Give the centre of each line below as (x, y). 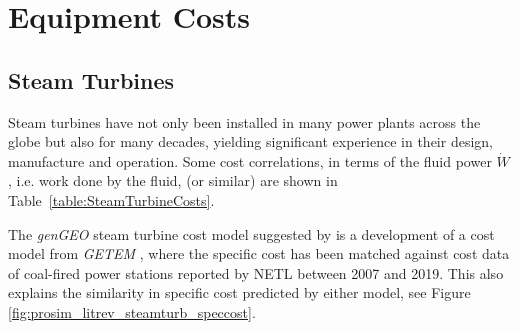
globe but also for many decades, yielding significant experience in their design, (250, 141)
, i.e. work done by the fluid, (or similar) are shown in (173, 180)
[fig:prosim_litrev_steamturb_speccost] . (132, 311)
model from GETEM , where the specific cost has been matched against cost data (259, 253)
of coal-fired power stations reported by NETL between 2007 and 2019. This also (256, 272)
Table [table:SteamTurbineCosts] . (111, 199)
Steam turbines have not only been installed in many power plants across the (244, 121)
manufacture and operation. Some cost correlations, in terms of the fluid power (250, 160)
